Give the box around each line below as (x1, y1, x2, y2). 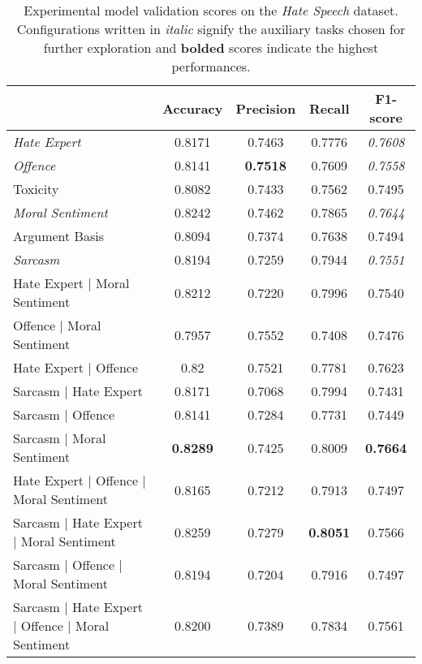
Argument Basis (13, 226, 104, 245)
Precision (235, 98, 296, 118)
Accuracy (162, 98, 223, 118)
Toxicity (13, 179, 59, 198)
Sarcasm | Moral (13, 429, 106, 447)
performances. (171, 57, 251, 75)
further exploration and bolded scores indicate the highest (43, 38, 379, 57)
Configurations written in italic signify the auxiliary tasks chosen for (16, 19, 406, 38)
